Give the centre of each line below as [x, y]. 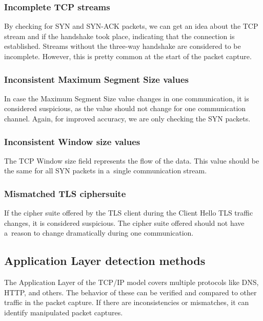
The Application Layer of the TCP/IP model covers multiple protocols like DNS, [131, 282]
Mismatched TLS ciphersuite [65, 193]
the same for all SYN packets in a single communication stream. [106, 171]
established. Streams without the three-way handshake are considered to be [123, 46]
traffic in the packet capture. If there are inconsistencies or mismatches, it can [127, 302]
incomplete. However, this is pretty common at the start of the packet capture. [128, 56]
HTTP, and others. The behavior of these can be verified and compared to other [130, 292]
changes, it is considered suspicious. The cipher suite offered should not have [124, 222]
